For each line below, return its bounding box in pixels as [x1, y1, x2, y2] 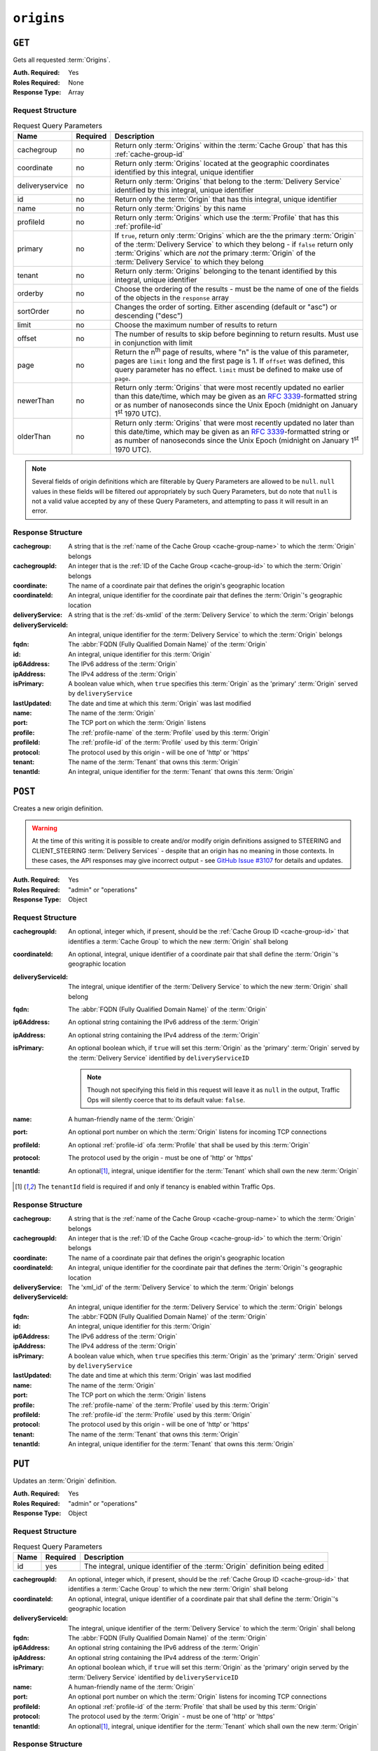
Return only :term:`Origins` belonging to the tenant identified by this [114, 266, 337, 276]
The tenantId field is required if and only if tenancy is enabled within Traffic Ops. [37, 1182, 276, 1191]
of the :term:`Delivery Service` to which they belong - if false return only [114, 239, 353, 249]
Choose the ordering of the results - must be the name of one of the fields [114, 284, 359, 293]
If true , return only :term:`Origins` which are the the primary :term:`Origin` [114, 230, 356, 240]
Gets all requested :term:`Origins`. [13, 56, 111, 64]
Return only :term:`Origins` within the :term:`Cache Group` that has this [114, 140, 348, 150]
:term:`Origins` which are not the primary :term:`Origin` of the [114, 248, 316, 258]
